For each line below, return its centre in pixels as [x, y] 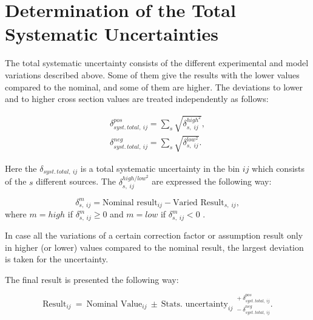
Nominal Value [114, 304]
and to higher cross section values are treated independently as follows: [137, 99]
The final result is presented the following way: [92, 279]
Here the [21, 168]
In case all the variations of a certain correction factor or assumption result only [154, 235]
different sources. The [76, 181]
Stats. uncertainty [195, 304]
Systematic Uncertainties [112, 34]
